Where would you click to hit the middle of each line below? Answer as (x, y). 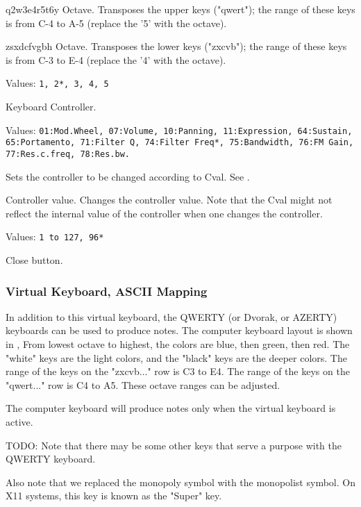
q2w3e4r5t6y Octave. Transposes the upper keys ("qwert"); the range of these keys (180, 9)
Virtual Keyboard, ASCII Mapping (107, 291)
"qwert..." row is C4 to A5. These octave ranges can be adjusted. (143, 384)
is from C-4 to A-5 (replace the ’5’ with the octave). (116, 23)
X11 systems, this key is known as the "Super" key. (114, 496)
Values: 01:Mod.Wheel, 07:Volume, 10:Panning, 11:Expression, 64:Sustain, (179, 130)
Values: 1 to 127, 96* (55, 236)
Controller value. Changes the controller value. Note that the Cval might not (169, 200)
